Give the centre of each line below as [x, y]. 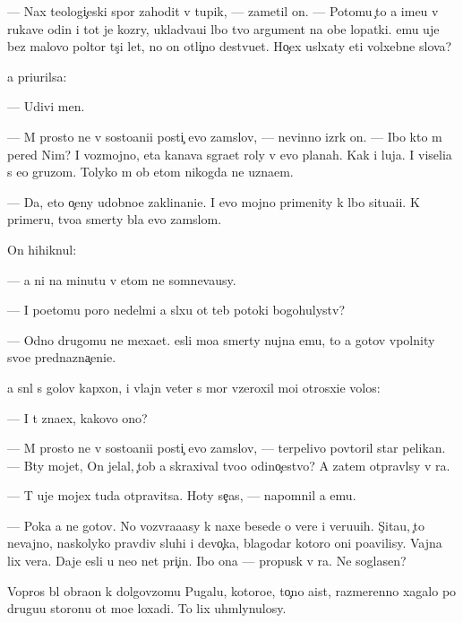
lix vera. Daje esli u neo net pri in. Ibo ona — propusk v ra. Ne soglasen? [207, 561]
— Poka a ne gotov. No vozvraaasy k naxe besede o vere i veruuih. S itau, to [216, 525]
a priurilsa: [37, 76]
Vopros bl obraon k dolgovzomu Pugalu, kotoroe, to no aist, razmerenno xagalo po [232, 590]
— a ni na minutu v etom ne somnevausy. [122, 279]
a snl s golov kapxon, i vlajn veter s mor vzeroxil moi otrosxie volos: [194, 387]
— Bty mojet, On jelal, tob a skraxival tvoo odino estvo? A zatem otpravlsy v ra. [229, 465]
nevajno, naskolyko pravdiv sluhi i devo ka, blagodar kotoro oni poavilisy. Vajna [225, 543]
